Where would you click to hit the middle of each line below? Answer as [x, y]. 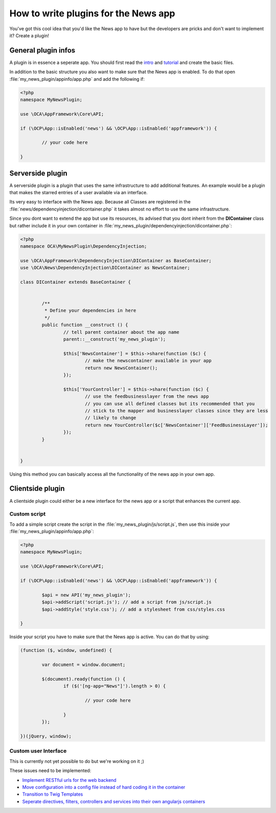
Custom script [28, 514]
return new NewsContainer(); [121, 368]
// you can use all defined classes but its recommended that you [170, 403]
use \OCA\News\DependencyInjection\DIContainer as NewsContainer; [105, 268]
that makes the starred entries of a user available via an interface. [78, 193]
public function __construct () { [85, 325]
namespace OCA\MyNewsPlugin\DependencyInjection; [84, 246]
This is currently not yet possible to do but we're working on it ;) [77, 761]
